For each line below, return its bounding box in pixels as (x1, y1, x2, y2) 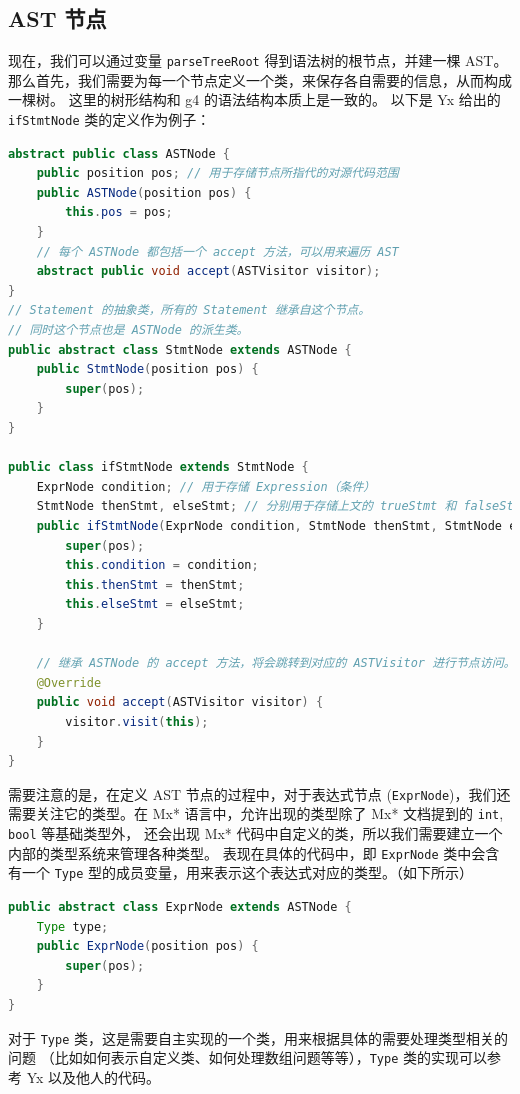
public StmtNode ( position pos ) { (36, 362, 259, 377)
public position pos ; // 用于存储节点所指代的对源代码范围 (36, 166, 399, 181)
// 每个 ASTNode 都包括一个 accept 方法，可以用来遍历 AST (36, 244, 399, 259)
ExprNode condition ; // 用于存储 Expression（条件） (36, 479, 376, 494)
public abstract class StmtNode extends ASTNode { (8, 342, 352, 357)
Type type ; (36, 919, 109, 934)
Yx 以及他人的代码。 (26, 1066, 161, 1087)
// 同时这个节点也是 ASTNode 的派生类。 (8, 323, 249, 338)
